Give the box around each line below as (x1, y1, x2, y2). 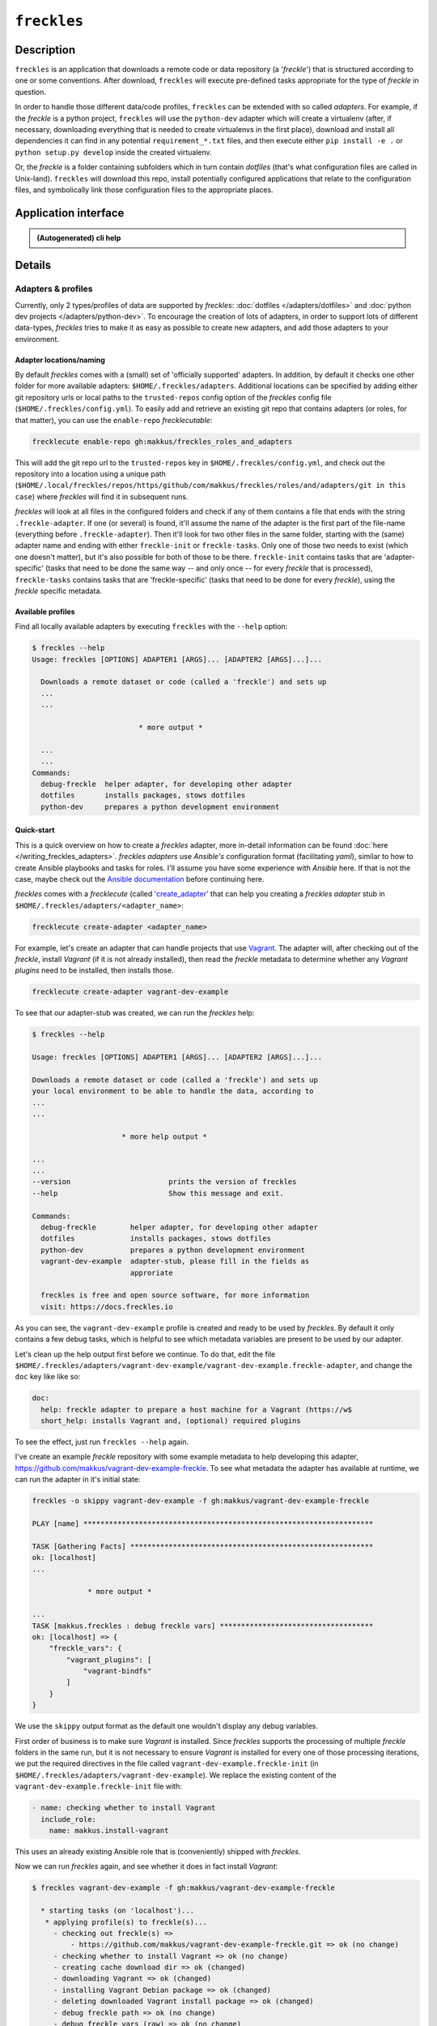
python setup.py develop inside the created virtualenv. (15, 147, 212, 157)
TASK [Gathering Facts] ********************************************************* (32, 1541, 374, 1551)
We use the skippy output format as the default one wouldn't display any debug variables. (15, 1721, 319, 1731)
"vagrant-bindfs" (83, 1666, 152, 1676)
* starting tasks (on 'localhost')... (40, 1906, 194, 1916)
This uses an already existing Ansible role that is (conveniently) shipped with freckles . (15, 1846, 301, 1856)
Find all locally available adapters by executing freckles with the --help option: (15, 622, 288, 631)
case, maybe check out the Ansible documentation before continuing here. (15, 874, 265, 883)
